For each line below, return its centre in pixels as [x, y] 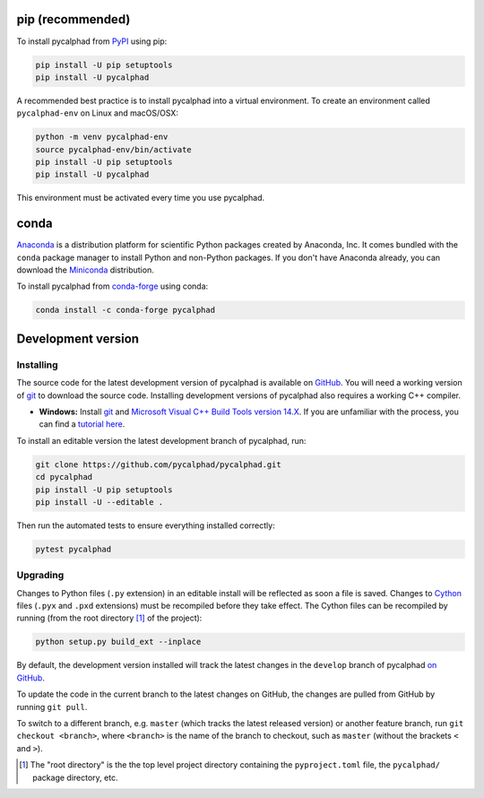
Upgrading [40, 576]
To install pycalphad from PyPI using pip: [92, 41]
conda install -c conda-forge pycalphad [125, 310]
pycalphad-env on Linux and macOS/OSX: [98, 113]
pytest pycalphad [73, 549]
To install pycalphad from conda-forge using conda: [112, 286]
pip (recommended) [73, 19]
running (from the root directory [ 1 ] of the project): [109, 618]
